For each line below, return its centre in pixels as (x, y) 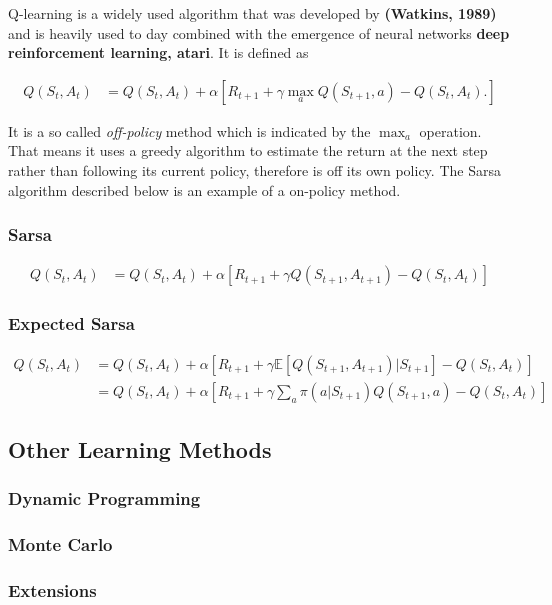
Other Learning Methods (140, 449)
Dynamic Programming (104, 498)
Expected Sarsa (71, 323)
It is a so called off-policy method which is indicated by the (189, 130)
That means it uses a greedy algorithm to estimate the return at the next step (248, 150)
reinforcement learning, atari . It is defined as (158, 52)
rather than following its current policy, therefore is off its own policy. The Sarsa (254, 170)
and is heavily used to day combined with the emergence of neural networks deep (259, 32)
